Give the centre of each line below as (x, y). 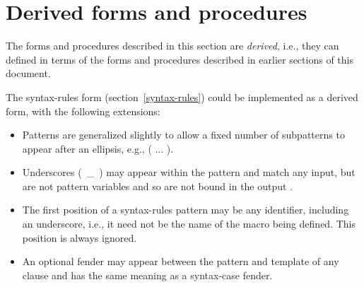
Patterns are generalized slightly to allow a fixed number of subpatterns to (183, 135)
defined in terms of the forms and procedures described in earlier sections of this (180, 59)
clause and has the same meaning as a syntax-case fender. (147, 275)
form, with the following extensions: (83, 111)
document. (28, 73)
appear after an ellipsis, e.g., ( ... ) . (98, 148)
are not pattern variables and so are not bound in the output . (158, 186)
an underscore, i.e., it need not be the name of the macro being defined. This (189, 224)
